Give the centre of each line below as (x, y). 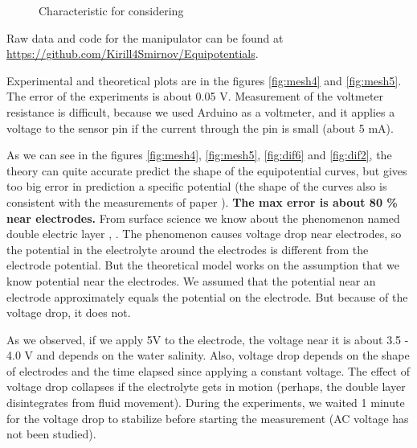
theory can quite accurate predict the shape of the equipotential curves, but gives (207, 170)
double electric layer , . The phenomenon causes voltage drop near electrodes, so (204, 234)
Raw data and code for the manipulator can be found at (145, 37)
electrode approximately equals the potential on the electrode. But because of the (207, 296)
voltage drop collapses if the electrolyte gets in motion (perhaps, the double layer (206, 386)
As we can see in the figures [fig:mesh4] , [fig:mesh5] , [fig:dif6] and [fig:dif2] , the (199, 155)
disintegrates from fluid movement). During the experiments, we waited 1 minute (206, 403)
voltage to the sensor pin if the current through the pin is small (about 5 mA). (200, 127)
